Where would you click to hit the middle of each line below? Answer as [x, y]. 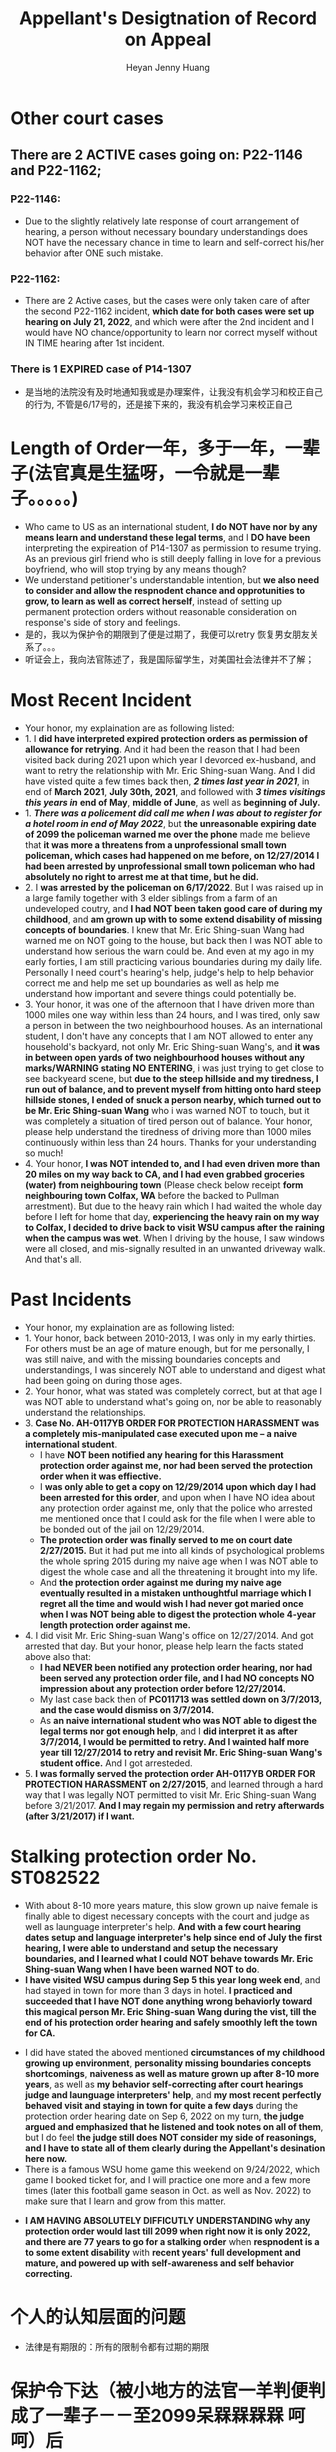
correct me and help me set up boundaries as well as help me [152, 983]
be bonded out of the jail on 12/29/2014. [122, 1529]
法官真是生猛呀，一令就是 [139, 473]
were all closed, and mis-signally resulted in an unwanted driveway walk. [175, 1249]
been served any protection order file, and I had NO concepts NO [177, 1678]
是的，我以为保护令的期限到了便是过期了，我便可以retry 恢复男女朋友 [167, 634]
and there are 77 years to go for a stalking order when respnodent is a [172, 2241]
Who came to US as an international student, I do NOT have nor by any [171, 527]
